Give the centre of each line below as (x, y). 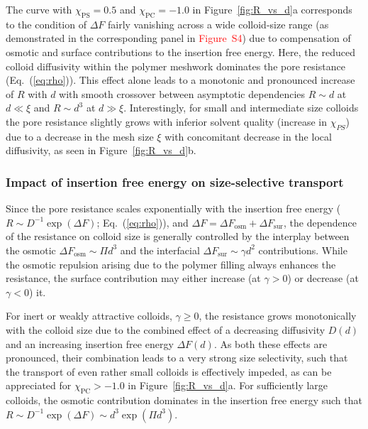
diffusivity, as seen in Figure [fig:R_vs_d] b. (101, 150)
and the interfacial (160, 250)
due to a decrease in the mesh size (80, 136)
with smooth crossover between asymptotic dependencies (182, 93)
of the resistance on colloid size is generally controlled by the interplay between (178, 236)
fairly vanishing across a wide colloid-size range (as (218, 24)
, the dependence (320, 222)
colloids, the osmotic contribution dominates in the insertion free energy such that (184, 400)
